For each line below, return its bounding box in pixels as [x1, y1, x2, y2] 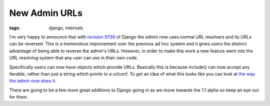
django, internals [48, 25, 83, 31]
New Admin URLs [9, 7, 82, 18]
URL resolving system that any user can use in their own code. [9, 55, 138, 61]
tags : [9, 25, 20, 31]
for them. [9, 94, 28, 100]
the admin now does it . [9, 78, 56, 84]
